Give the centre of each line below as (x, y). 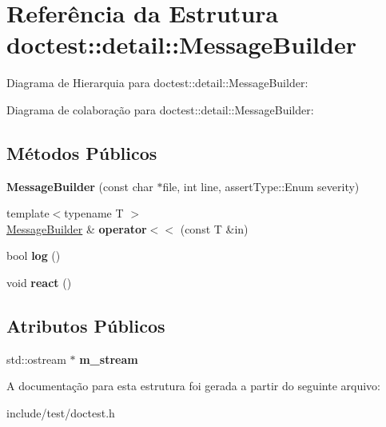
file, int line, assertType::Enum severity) (261, 186)
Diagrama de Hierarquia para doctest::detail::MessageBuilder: (157, 83)
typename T (94, 213)
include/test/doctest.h (61, 413)
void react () (39, 283)
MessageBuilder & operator (77, 228)
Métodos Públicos (82, 152)
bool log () (34, 255)
